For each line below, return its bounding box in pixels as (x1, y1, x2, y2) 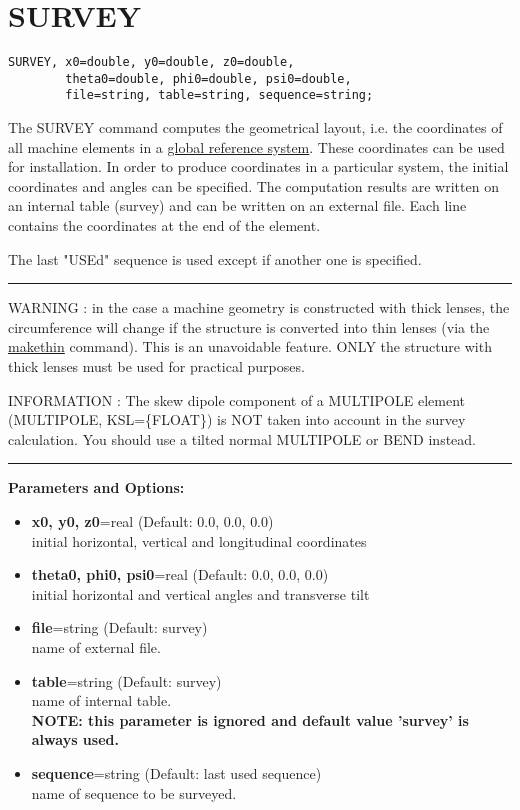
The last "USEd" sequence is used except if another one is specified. (8, 248, 422, 269)
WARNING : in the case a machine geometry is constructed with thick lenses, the (8, 297, 510, 318)
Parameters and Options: (8, 477, 185, 498)
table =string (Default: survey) (31, 670, 222, 691)
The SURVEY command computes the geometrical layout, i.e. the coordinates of (8, 117, 503, 138)
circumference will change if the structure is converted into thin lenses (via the (8, 316, 490, 337)
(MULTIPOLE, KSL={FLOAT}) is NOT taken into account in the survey (8, 409, 466, 430)
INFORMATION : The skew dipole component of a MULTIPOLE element (8, 389, 466, 410)
